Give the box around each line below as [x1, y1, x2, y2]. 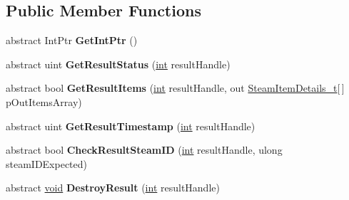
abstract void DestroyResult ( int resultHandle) [6, 180, 220, 195]
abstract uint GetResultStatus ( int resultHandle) [6, 56, 231, 71]
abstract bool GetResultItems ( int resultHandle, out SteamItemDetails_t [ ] [6, 80, 345, 95]
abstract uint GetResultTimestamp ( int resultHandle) [6, 118, 256, 133]
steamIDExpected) [6, 156, 88, 171]
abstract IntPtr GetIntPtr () [6, 33, 138, 48]
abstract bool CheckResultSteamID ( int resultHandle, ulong [6, 142, 283, 157]
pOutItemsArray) [6, 94, 82, 109]
